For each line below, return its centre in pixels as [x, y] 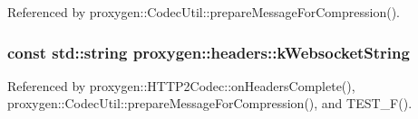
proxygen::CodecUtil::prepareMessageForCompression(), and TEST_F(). [210, 103]
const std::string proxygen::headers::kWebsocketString [209, 52]
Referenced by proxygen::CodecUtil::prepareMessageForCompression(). [204, 12]
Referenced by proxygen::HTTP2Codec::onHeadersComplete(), [181, 85]
